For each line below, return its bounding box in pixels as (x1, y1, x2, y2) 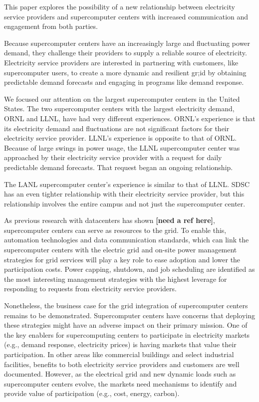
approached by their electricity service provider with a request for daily (4, 152, 222, 163)
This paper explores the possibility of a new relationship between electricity (4, 1, 235, 11)
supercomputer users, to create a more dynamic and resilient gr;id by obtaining (4, 67, 247, 77)
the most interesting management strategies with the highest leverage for (4, 273, 227, 284)
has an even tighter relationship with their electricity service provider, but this (4, 189, 245, 199)
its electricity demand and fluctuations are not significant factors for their (4, 123, 230, 133)
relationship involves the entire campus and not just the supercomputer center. (4, 198, 246, 208)
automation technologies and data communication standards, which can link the (4, 234, 249, 245)
